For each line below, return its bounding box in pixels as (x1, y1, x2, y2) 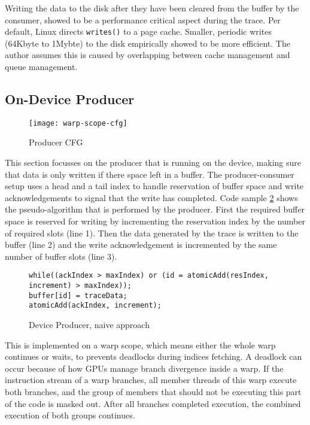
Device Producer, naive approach (29, 318, 150, 331)
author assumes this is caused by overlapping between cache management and (5, 48, 290, 61)
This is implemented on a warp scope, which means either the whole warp (5, 338, 276, 351)
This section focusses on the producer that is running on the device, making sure (5, 156, 301, 169)
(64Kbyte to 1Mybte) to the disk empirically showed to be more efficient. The (5, 37, 290, 49)
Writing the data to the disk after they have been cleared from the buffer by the (5, 2, 299, 14)
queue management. (5, 60, 78, 73)
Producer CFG (29, 136, 83, 148)
